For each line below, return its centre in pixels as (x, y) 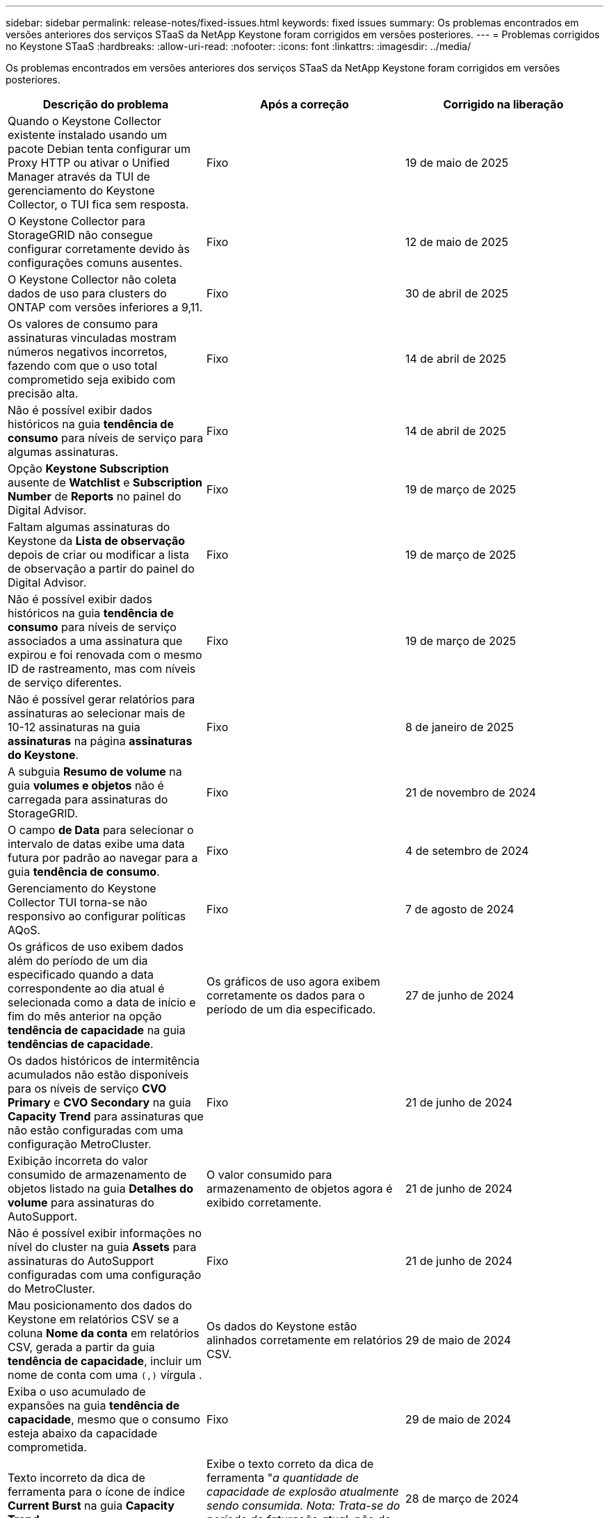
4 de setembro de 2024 (467, 851)
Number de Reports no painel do (95, 496)
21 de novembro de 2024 (471, 792)
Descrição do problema (106, 104)
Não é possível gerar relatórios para (101, 699)
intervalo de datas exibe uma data (96, 844)
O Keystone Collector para (76, 221)
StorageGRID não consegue (80, 235)
